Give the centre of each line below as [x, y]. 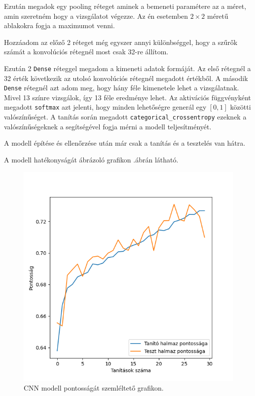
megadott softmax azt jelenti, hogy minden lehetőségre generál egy [105, 107]
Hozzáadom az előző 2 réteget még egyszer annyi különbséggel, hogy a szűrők [121, 42]
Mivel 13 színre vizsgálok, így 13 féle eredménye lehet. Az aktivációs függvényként [127, 97]
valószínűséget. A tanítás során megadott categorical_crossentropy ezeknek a [125, 117]
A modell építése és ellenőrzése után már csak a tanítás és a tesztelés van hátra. [125, 143]
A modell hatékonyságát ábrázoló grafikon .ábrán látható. [91, 159]
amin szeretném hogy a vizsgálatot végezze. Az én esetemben [96, 16]
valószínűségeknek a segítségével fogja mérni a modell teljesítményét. [108, 126]
